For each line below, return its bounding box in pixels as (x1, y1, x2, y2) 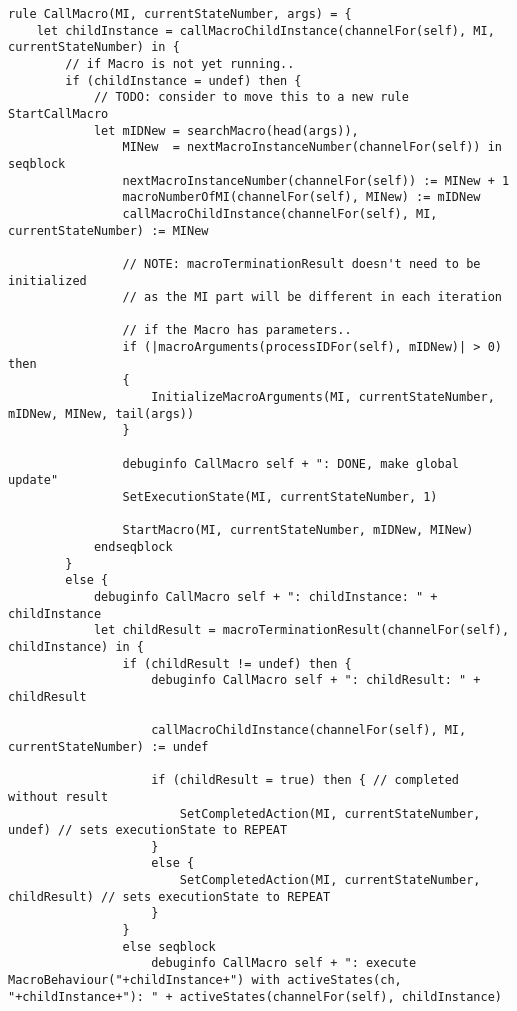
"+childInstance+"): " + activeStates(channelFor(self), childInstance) (8, 989, 502, 1004)
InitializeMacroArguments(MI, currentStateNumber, (151, 390, 495, 405)
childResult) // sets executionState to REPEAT (8, 889, 331, 904)
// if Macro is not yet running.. (65, 56, 295, 71)
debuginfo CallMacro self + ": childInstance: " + (93, 589, 438, 604)
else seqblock (122, 939, 216, 954)
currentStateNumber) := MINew (8, 223, 209, 238)
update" (8, 473, 59, 488)
